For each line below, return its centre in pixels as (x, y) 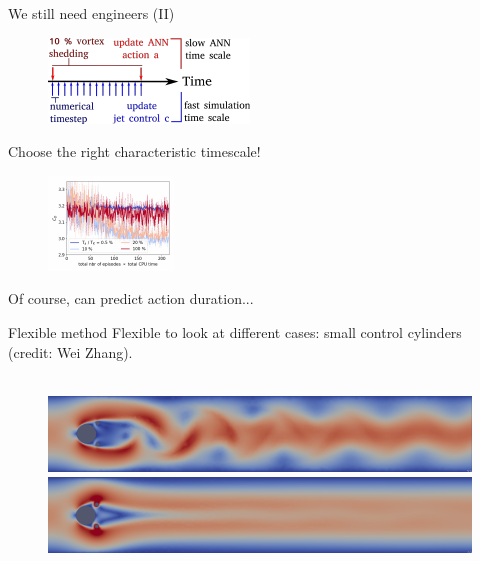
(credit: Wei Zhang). (70, 351)
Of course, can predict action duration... (131, 298)
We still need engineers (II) (91, 13)
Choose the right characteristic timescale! (134, 151)
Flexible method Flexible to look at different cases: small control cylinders (235, 331)
